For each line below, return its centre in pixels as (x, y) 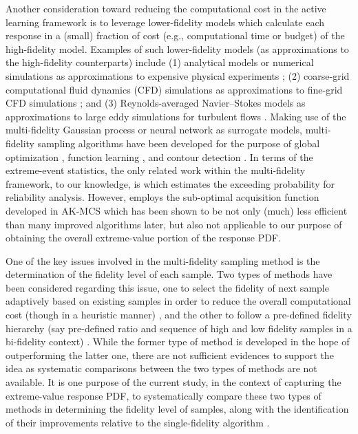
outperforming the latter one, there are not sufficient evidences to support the (170, 355)
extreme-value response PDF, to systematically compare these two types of (164, 395)
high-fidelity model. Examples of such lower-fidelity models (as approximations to (177, 48)
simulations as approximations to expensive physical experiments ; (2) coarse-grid (178, 75)
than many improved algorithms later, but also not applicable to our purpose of (174, 224)
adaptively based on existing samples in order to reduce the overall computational (178, 301)
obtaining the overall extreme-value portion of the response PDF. (143, 238)
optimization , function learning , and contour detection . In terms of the (159, 156)
